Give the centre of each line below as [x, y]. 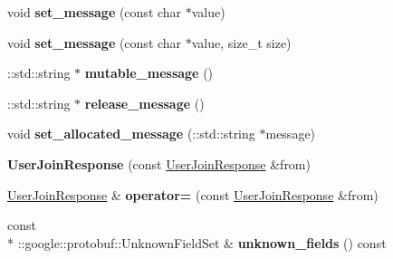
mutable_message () [149, 73]
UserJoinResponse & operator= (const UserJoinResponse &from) [193, 194]
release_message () [144, 103]
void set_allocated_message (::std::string [131, 134]
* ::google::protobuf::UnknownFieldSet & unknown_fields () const [197, 242]
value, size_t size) [241, 42]
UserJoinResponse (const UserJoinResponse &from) [159, 163]
